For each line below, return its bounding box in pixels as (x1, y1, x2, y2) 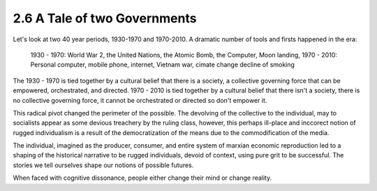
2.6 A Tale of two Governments (13, 10, 197, 26)
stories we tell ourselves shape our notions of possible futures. (13, 161, 194, 169)
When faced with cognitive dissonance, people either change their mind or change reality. (13, 174, 272, 182)
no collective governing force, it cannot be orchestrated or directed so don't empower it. (13, 96, 267, 104)
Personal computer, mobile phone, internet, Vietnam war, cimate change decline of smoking (30, 60, 295, 69)
